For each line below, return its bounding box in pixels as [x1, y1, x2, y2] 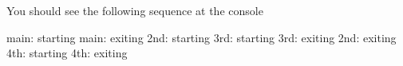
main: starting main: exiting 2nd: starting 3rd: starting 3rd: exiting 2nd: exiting [6, 29, 397, 45]
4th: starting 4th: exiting [6, 45, 128, 61]
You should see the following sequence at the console [6, 2, 263, 18]
